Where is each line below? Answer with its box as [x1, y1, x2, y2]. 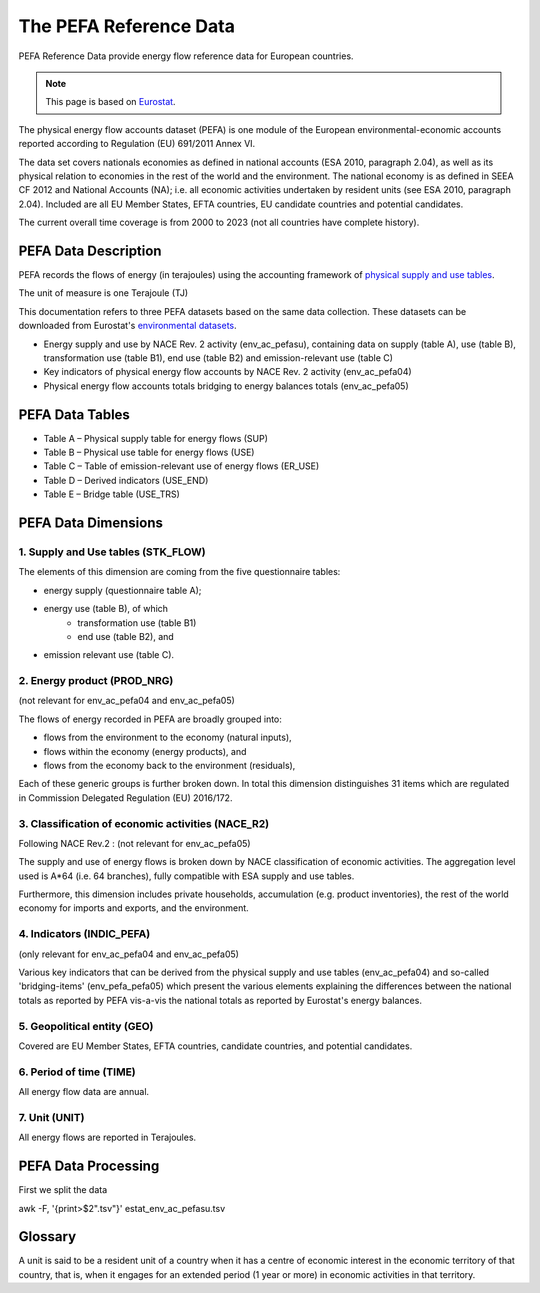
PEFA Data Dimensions [18, 514, 164, 531]
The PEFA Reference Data [18, 15, 235, 37]
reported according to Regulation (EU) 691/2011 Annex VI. [18, 138, 256, 150]
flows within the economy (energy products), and [43, 745, 247, 757]
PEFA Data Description [18, 242, 162, 259]
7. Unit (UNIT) [18, 1110, 85, 1124]
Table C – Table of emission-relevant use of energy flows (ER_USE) [43, 460, 320, 472]
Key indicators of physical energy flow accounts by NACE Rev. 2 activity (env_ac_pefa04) [43, 366, 412, 378]
